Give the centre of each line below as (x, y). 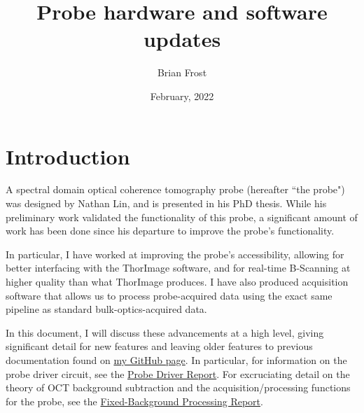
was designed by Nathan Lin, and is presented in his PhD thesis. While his (166, 203)
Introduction (68, 156)
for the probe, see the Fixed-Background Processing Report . (134, 401)
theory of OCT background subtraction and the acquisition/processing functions (178, 387)
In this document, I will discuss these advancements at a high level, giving (165, 332)
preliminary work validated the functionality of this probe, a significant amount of (182, 217)
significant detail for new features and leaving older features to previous (159, 346)
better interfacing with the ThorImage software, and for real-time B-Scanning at (178, 268)
